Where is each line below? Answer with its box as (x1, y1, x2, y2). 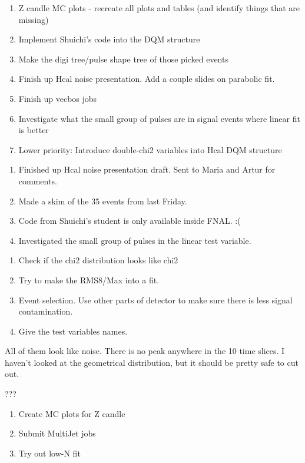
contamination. (18, 305, 73, 318)
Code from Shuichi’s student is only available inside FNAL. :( (18, 214, 241, 227)
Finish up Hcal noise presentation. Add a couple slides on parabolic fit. (18, 72, 275, 85)
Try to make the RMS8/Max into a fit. (18, 273, 160, 286)
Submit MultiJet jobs (18, 427, 96, 439)
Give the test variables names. (18, 325, 128, 337)
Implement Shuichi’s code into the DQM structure (18, 33, 200, 45)
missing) (18, 13, 49, 25)
